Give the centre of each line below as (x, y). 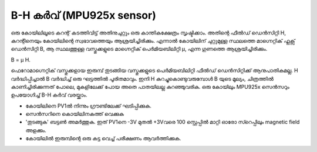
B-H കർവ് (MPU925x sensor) (84, 15)
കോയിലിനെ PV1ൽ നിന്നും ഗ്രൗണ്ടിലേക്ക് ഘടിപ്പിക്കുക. (89, 106)
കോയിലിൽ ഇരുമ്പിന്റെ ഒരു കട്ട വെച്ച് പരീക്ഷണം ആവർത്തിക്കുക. (103, 139)
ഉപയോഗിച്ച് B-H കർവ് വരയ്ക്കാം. (49, 95)
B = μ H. (21, 60)
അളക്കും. (36, 130)
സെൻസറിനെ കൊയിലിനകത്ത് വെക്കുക (75, 114)
